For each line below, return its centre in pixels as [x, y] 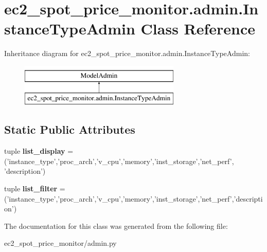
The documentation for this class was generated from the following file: [116, 226]
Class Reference [198, 29]
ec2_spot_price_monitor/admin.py [60, 243]
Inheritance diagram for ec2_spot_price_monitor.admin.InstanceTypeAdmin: [127, 53]
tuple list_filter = [35, 188]
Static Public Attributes [70, 129]
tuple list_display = [39, 151]
